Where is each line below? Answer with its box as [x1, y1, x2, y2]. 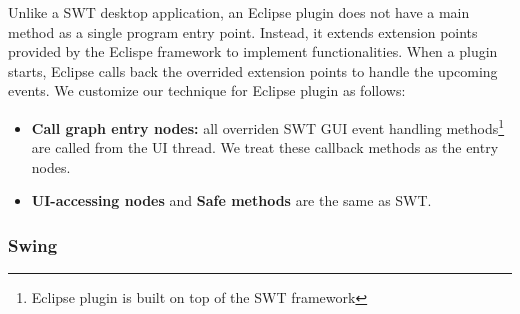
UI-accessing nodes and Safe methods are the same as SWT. [31, 190, 432, 211]
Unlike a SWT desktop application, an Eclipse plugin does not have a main [8, 2, 470, 22]
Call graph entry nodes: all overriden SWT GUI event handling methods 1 [31, 114, 505, 138]
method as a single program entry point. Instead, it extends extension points [8, 21, 478, 42]
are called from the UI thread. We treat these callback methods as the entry [31, 137, 499, 158]
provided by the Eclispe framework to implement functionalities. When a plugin [8, 41, 498, 62]
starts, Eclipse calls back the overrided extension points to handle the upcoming [8, 60, 498, 81]
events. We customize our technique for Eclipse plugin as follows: [8, 80, 406, 101]
